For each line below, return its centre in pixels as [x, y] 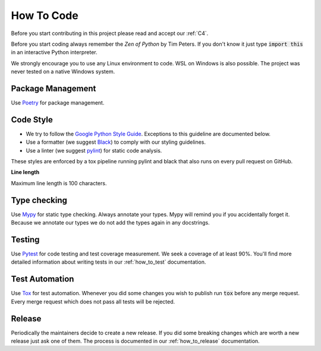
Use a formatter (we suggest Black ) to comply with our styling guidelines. [116, 142]
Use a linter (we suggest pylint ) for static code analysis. [94, 150]
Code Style [32, 120]
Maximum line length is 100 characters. [59, 183]
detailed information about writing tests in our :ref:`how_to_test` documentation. [108, 262]
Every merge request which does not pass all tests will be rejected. [93, 301]
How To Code [45, 15]
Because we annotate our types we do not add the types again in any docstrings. [111, 223]
